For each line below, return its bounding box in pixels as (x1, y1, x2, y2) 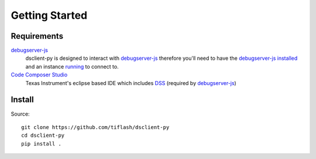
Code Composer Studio (11, 71, 68, 79)
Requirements (11, 31, 64, 41)
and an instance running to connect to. (25, 63, 119, 70)
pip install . (21, 140, 61, 147)
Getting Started (11, 9, 88, 22)
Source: (11, 110, 30, 117)
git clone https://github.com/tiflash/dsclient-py (21, 124, 170, 130)
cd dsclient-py (21, 132, 65, 139)
